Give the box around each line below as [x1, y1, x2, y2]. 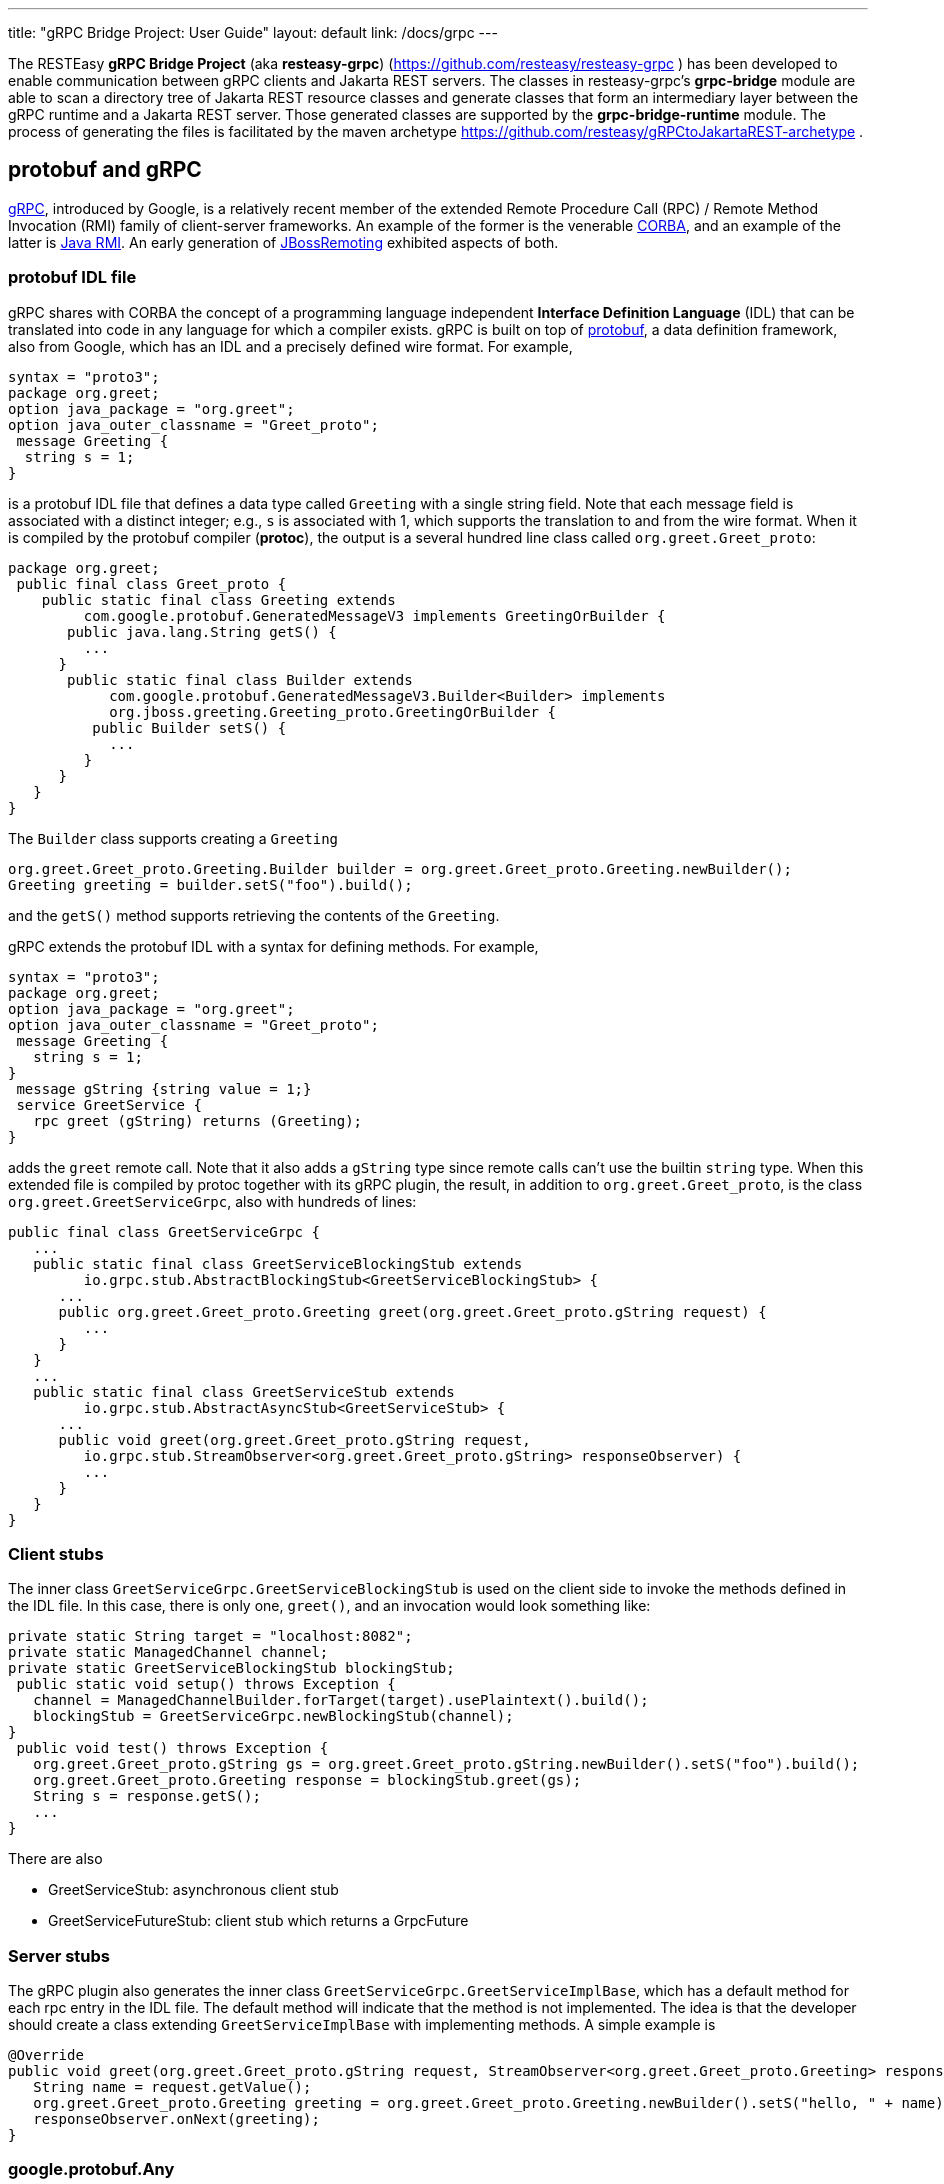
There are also [8, 1850, 103, 1868]
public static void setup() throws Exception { [16, 1676, 396, 1693]
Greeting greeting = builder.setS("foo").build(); [8, 876, 413, 893]
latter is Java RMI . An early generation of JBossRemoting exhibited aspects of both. [8, 233, 559, 251]
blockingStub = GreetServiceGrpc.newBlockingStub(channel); [33, 1708, 514, 1725]
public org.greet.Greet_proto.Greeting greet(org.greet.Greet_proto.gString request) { [58, 1303, 767, 1320]
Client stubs [8, 1543, 104, 1564]
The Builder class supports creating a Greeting [8, 829, 339, 847]
